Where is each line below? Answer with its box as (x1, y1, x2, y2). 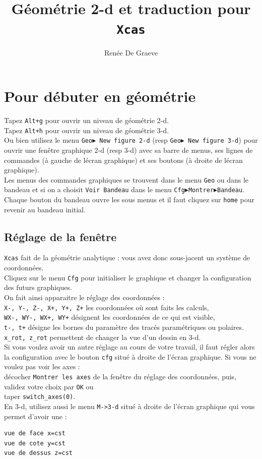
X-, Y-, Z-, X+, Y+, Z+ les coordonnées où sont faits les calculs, (4, 302, 209, 312)
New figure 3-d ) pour (188, 135, 258, 145)
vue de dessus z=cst (4, 449, 73, 457)
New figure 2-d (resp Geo (99, 135, 181, 145)
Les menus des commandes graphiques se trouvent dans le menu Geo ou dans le (4, 174, 249, 185)
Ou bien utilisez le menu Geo (4, 135, 93, 145)
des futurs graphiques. (4, 282, 72, 293)
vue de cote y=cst (4, 439, 65, 447)
